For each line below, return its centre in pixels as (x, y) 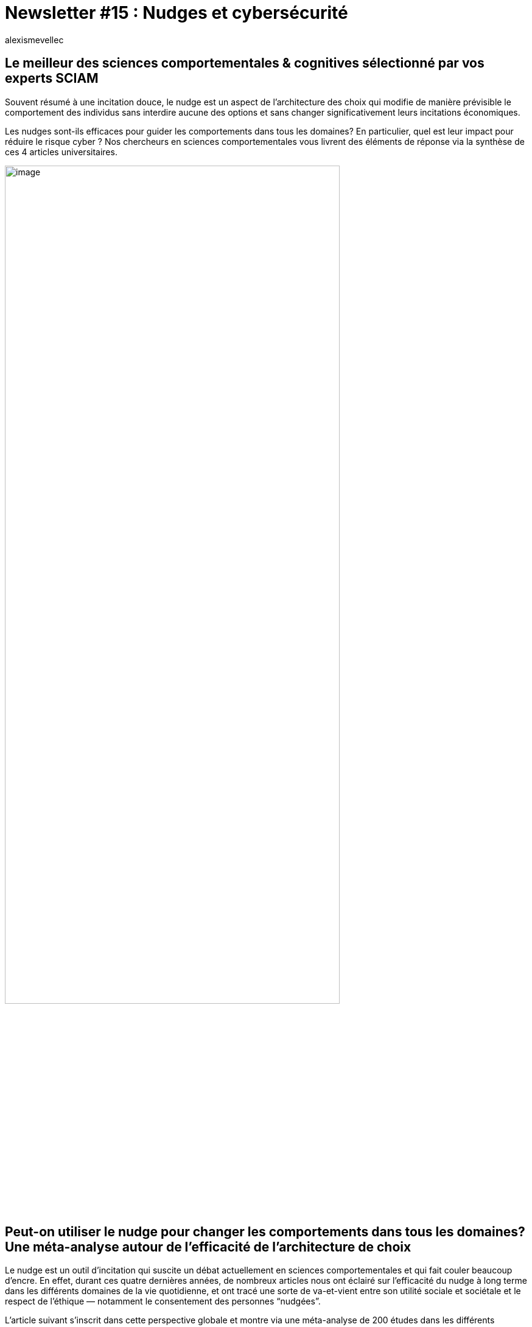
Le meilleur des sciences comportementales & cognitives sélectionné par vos (245, 63)
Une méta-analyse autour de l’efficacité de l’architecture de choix (208, 1247)
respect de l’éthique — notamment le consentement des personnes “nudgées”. (163, 1301)
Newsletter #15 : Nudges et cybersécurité (177, 13)
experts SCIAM (52, 79)
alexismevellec (34, 40)
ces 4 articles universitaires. (61, 152)
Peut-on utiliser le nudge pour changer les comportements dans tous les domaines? (265, 1231)
